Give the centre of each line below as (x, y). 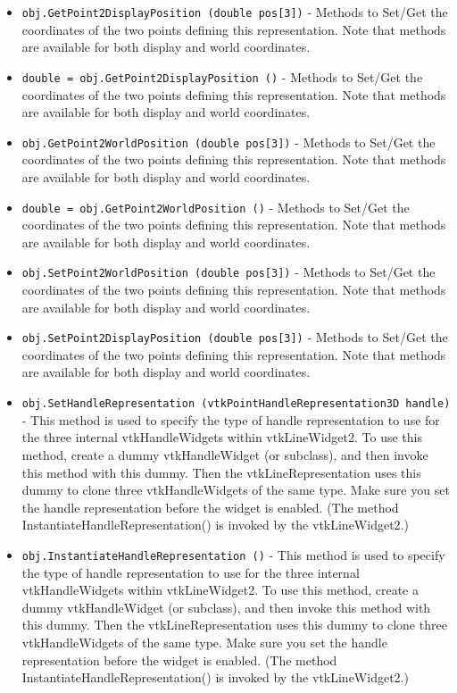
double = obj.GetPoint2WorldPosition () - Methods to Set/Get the (216, 207)
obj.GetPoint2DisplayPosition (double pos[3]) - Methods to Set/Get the (235, 12)
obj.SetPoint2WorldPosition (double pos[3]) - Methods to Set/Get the (228, 272)
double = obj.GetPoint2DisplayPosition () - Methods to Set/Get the (222, 76)
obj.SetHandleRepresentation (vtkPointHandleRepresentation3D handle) (236, 404)
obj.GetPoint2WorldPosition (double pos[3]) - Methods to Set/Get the (228, 142)
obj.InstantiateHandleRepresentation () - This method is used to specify (233, 554)
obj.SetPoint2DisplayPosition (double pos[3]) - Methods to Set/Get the (235, 337)
